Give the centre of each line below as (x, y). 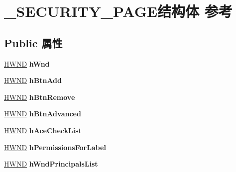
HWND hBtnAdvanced (43, 114)
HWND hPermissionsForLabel (55, 147)
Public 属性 (33, 43)
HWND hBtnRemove (40, 97)
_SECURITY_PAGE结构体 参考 (118, 11)
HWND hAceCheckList (43, 130)
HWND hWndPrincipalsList (51, 164)
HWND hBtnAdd (33, 80)
